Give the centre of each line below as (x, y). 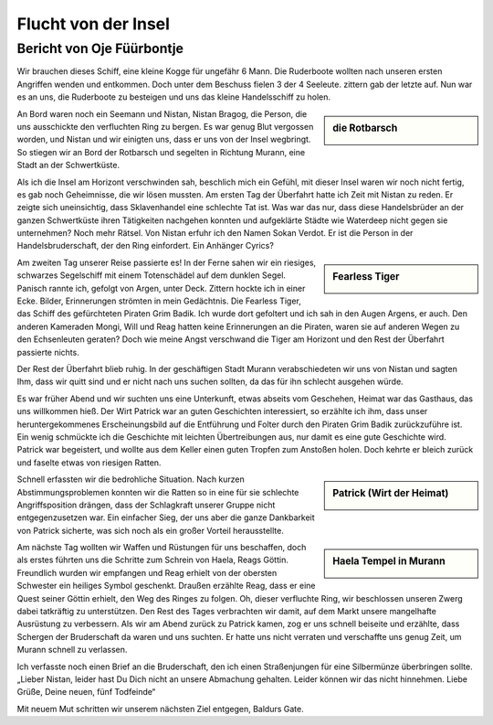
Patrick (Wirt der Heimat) (391, 494)
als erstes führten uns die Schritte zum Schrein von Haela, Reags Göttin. (153, 560)
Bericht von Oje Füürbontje (100, 48)
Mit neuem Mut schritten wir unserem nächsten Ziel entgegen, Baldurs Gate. (161, 709)
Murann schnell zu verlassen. (72, 650)
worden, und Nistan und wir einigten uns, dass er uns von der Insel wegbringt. (164, 139)
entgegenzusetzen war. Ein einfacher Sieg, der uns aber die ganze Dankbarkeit (166, 517)
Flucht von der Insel (94, 24)
